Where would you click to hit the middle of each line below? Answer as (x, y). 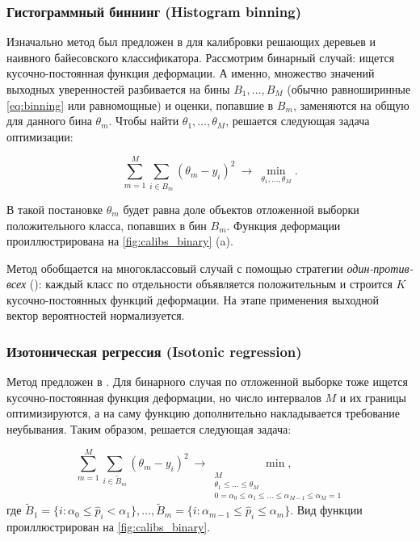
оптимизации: (40, 136)
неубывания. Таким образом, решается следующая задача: (149, 429)
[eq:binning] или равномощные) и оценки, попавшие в (140, 105)
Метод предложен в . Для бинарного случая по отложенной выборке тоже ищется (207, 382)
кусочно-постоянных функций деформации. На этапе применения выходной (193, 299)
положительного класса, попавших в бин (107, 225)
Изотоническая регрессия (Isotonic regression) (154, 351)
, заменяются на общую (351, 105)
